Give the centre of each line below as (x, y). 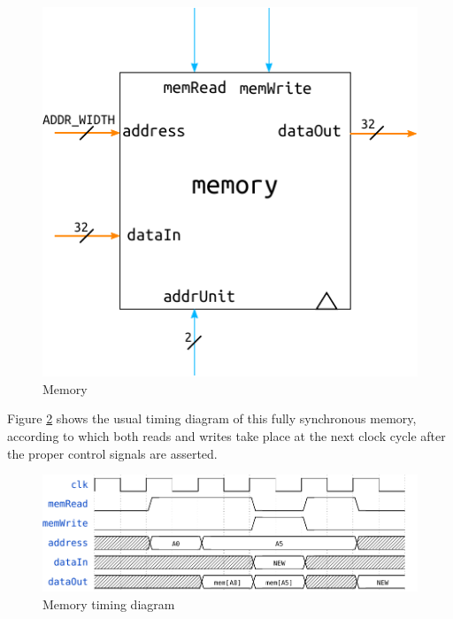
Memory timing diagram (109, 604)
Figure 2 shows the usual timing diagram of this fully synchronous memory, (212, 418)
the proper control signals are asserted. (112, 453)
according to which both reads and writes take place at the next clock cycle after (226, 435)
